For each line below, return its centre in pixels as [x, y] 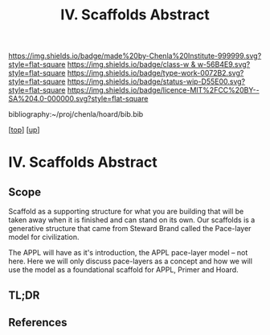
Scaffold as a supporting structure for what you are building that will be [126, 212]
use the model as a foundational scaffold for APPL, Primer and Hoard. [123, 270]
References [38, 323]
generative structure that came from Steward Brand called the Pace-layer [130, 229]
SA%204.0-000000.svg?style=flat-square [78, 99]
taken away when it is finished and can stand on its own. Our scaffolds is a [132, 220]
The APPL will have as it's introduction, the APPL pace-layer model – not [128, 253]
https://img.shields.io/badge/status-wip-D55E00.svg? [156, 81]
